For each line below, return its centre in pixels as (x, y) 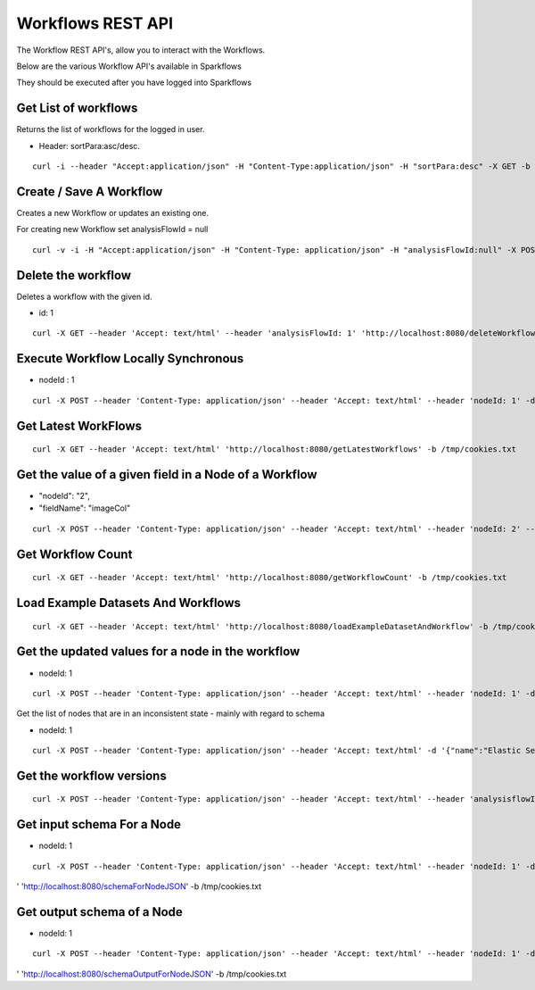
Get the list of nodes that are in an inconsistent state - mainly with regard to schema (171, 713)
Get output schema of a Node (99, 912)
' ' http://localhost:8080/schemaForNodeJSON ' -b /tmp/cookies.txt (139, 886)
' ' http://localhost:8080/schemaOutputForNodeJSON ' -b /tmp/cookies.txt (152, 974)
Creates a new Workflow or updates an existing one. (113, 212)
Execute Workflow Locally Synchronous (130, 358)
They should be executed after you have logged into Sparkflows (134, 83)
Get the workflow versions (91, 775)
